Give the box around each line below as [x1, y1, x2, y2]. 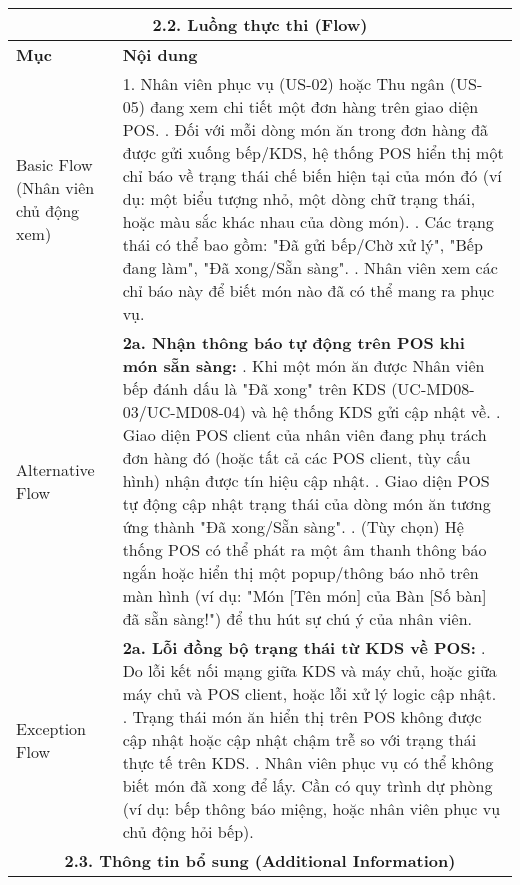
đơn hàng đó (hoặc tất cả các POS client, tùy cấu [122, 446, 471, 469]
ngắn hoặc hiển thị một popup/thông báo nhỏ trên [122, 561, 479, 584]
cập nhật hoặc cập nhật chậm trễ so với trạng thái [122, 728, 477, 751]
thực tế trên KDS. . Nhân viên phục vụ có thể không [122, 751, 494, 774]
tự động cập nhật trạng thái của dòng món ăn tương [122, 492, 491, 515]
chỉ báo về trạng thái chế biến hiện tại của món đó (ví [122, 164, 502, 187]
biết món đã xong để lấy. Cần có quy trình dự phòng [122, 774, 493, 797]
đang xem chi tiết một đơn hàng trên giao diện [150, 95, 479, 118]
